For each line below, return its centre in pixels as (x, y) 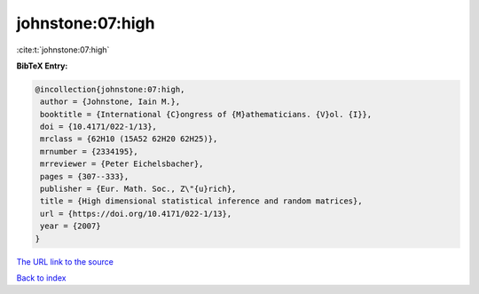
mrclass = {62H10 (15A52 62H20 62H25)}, (129, 139)
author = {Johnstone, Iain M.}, (110, 102)
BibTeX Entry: (42, 66)
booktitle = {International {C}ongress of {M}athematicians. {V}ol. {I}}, (206, 114)
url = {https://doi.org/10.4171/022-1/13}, (136, 214)
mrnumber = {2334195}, (90, 151)
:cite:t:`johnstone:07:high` (63, 50)
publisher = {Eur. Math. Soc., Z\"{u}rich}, (138, 189)
